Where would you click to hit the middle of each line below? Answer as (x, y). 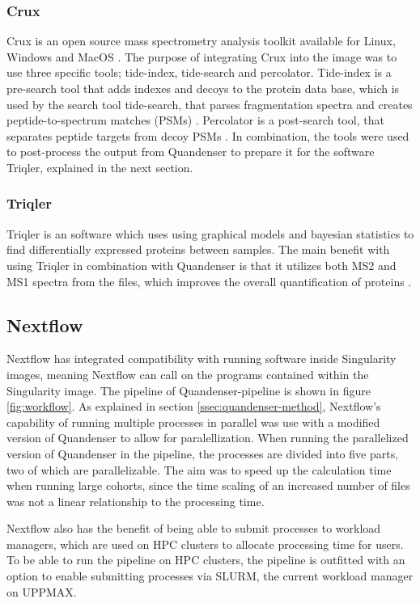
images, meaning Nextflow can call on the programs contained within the (188, 374)
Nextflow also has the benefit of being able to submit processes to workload (194, 528)
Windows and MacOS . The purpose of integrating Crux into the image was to (202, 56)
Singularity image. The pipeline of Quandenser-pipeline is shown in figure (189, 390)
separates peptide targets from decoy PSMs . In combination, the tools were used (208, 135)
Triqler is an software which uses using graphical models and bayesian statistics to (210, 233)
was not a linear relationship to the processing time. (136, 501)
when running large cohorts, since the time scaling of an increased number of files (208, 485)
